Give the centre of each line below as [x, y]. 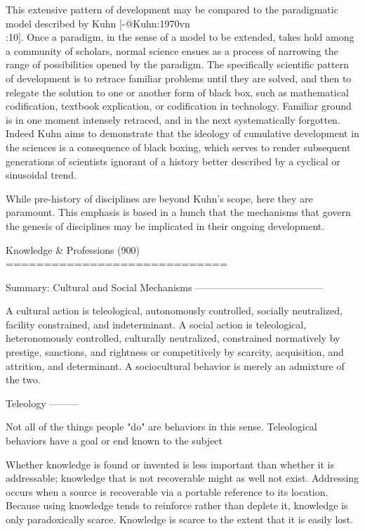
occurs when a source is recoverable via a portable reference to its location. [167, 491]
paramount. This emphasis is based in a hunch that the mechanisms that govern [178, 212]
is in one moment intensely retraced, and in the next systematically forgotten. [173, 119]
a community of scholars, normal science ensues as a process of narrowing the [172, 50]
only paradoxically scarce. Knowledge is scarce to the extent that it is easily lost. [180, 519]
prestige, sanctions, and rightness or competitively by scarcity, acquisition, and [175, 352]
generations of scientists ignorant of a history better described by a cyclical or [173, 161]
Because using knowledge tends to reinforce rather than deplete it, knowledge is [177, 505]
